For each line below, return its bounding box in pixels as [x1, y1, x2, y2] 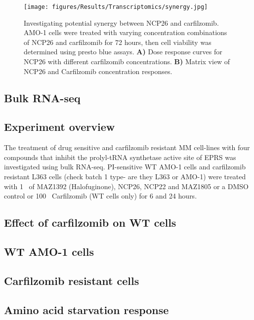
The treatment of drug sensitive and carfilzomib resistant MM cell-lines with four [4, 142, 250, 153]
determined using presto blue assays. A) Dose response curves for [24, 46, 222, 57]
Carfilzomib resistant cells [4, 273, 139, 288]
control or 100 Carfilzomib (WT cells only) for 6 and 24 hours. [4, 191, 197, 201]
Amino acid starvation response [4, 302, 169, 317]
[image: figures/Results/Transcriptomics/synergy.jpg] [24, 3, 208, 10]
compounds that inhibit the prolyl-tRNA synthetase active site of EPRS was [4, 152, 236, 162]
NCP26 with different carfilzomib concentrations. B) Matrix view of [24, 56, 230, 67]
